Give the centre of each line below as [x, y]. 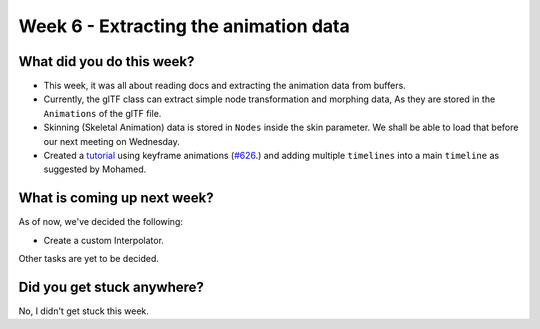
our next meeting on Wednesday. [111, 141]
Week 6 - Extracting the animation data [184, 26]
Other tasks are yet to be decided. [89, 259]
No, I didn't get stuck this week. [84, 311]
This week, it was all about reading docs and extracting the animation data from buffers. [225, 86]
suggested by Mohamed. [95, 169]
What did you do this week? [106, 61]
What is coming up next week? [116, 198]
